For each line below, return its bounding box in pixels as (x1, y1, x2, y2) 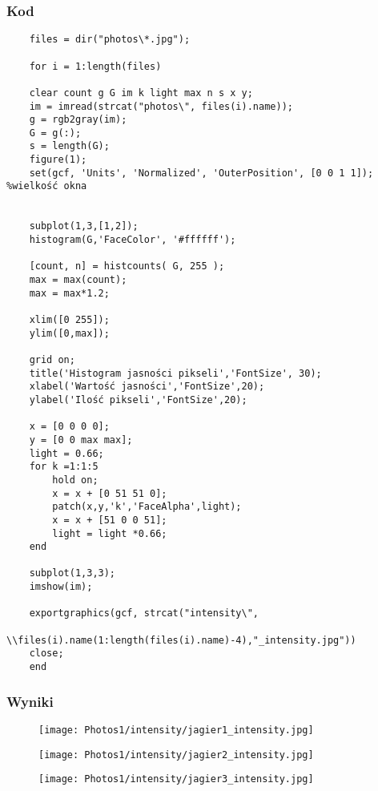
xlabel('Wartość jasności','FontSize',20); (29, 381, 265, 393)
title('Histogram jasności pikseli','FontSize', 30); (29, 367, 322, 379)
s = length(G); (29, 140, 110, 152)
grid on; (29, 353, 75, 365)
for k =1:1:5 (29, 461, 99, 473)
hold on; (52, 474, 99, 486)
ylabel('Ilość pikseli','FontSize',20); (29, 393, 247, 406)
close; (29, 648, 64, 660)
